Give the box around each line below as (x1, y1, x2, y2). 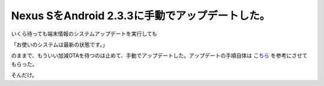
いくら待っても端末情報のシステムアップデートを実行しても (11, 30, 158, 37)
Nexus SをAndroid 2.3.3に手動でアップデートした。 (11, 9, 271, 22)
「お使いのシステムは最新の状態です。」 (11, 41, 108, 48)
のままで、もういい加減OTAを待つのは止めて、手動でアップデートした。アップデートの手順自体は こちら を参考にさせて (11, 52, 308, 60)
